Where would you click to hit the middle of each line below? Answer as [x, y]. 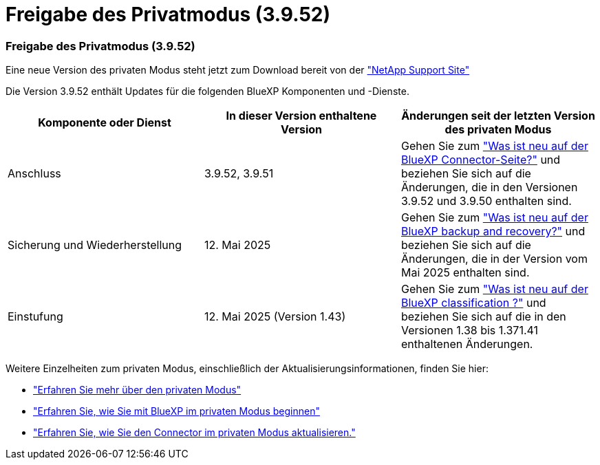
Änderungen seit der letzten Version [498, 116]
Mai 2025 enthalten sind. [465, 273]
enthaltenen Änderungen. [467, 344]
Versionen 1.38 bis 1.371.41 [470, 331]
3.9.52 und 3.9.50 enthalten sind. [486, 201]
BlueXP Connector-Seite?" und [481, 160]
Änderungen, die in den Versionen [489, 187]
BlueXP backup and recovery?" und [493, 231]
